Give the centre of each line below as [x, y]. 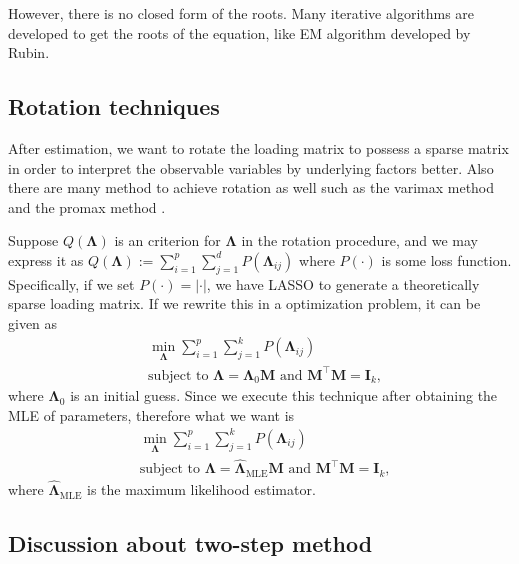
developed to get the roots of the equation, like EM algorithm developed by [239, 32]
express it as [46, 259]
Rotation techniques [114, 106]
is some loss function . [446, 259]
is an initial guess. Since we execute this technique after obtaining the [284, 395]
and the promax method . [87, 206]
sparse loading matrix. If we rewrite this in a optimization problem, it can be [244, 303]
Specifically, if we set [71, 283]
